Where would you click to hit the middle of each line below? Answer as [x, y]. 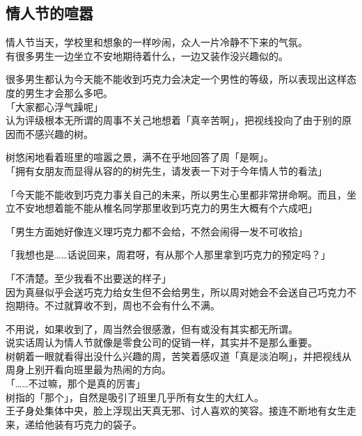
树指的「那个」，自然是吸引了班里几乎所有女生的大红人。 [135, 397]
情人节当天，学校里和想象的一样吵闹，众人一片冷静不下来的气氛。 [157, 42]
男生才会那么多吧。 [69, 92]
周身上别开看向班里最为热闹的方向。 [88, 369]
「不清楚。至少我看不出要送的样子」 [88, 278]
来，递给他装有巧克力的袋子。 [74, 424]
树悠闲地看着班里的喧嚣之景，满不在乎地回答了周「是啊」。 [140, 157]
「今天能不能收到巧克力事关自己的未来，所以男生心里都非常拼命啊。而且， [176, 194]
